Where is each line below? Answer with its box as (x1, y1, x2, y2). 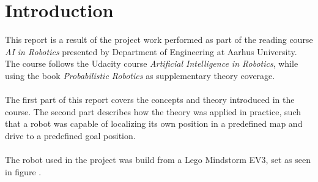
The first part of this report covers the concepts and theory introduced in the (5, 93, 295, 106)
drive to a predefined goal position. (5, 129, 136, 142)
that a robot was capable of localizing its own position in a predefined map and (5, 117, 303, 130)
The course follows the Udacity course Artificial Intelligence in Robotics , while (5, 57, 298, 70)
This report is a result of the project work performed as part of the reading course (5, 33, 313, 46)
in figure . (5, 165, 42, 178)
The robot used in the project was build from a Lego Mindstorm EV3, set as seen (5, 153, 311, 166)
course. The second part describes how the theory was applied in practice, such (5, 105, 301, 118)
